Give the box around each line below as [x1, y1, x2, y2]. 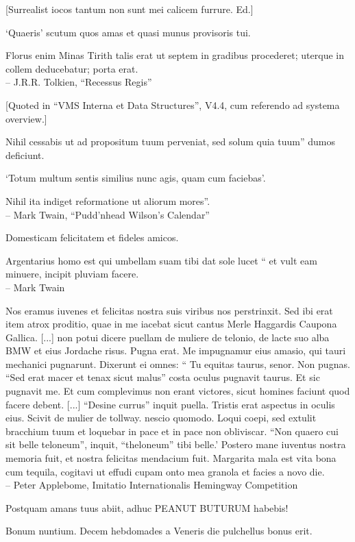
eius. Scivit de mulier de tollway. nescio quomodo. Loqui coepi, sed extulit [5, 410, 317, 425]
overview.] [5, 111, 47, 125]
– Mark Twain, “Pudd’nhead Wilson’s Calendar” [5, 207, 210, 221]
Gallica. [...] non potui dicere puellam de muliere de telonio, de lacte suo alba [5, 330, 330, 344]
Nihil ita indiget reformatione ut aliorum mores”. [5, 193, 210, 208]
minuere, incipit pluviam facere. [5, 267, 139, 281]
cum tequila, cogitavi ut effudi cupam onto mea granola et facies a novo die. [5, 464, 325, 478]
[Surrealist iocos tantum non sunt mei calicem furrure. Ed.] [5, 2, 254, 16]
